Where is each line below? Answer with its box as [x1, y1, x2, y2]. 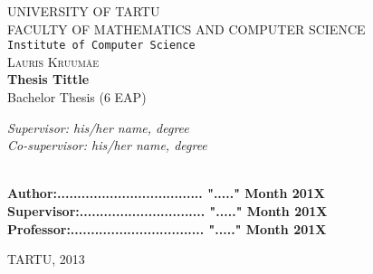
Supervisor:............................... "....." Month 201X [7, 202, 328, 220]
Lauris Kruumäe [7, 52, 100, 71]
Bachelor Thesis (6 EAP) [7, 88, 147, 107]
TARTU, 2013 [7, 250, 85, 269]
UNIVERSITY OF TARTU [7, 2, 160, 20]
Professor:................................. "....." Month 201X [7, 219, 327, 238]
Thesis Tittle [7, 70, 90, 89]
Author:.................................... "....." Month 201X [7, 184, 326, 203]
